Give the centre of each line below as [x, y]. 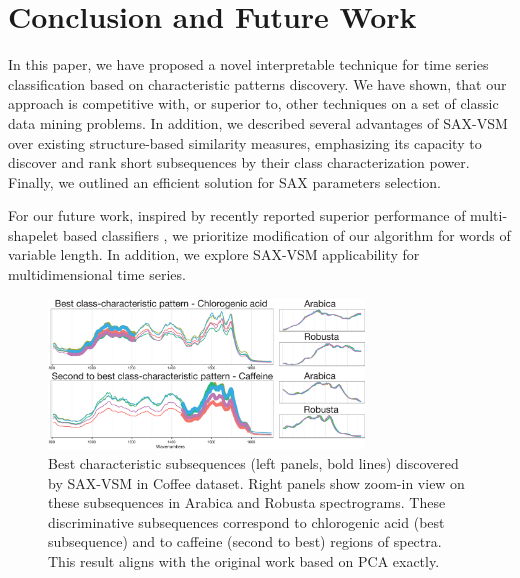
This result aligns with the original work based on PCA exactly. [244, 560]
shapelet [33, 234]
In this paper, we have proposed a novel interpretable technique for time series [248, 64]
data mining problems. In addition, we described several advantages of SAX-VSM [258, 122]
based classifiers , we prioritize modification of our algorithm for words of [286, 234]
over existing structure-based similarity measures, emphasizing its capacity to [245, 142]
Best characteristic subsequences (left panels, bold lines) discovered [253, 462]
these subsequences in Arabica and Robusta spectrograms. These [247, 502]
